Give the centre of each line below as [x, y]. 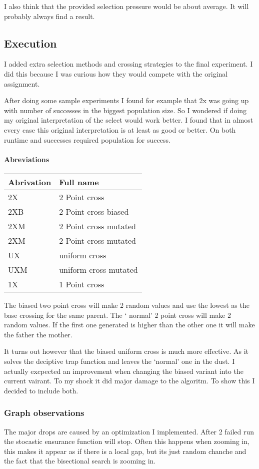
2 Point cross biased [94, 211]
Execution [30, 43]
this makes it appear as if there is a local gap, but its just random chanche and [125, 451]
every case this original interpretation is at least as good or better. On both [120, 129]
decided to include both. [41, 390]
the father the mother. [38, 334]
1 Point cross [82, 284]
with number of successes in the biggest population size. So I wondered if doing [125, 110]
